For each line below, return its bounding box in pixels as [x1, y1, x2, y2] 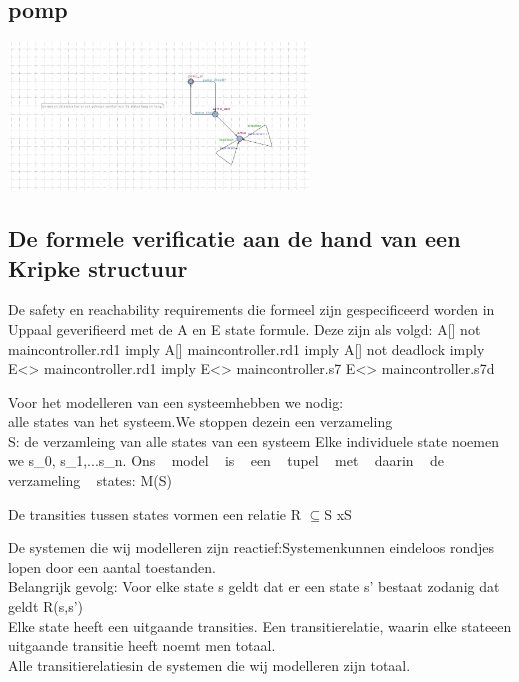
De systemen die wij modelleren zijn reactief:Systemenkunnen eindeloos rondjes [8, 537, 495, 558]
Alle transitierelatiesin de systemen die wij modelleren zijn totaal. [8, 654, 411, 675]
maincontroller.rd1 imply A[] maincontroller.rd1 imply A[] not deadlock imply [8, 338, 485, 359]
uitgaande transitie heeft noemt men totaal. [8, 635, 276, 656]
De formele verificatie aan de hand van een [8, 223, 461, 254]
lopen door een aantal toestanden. [8, 556, 216, 577]
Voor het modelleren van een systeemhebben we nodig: [8, 391, 344, 412]
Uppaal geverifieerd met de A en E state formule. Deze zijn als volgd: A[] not [8, 318, 481, 339]
